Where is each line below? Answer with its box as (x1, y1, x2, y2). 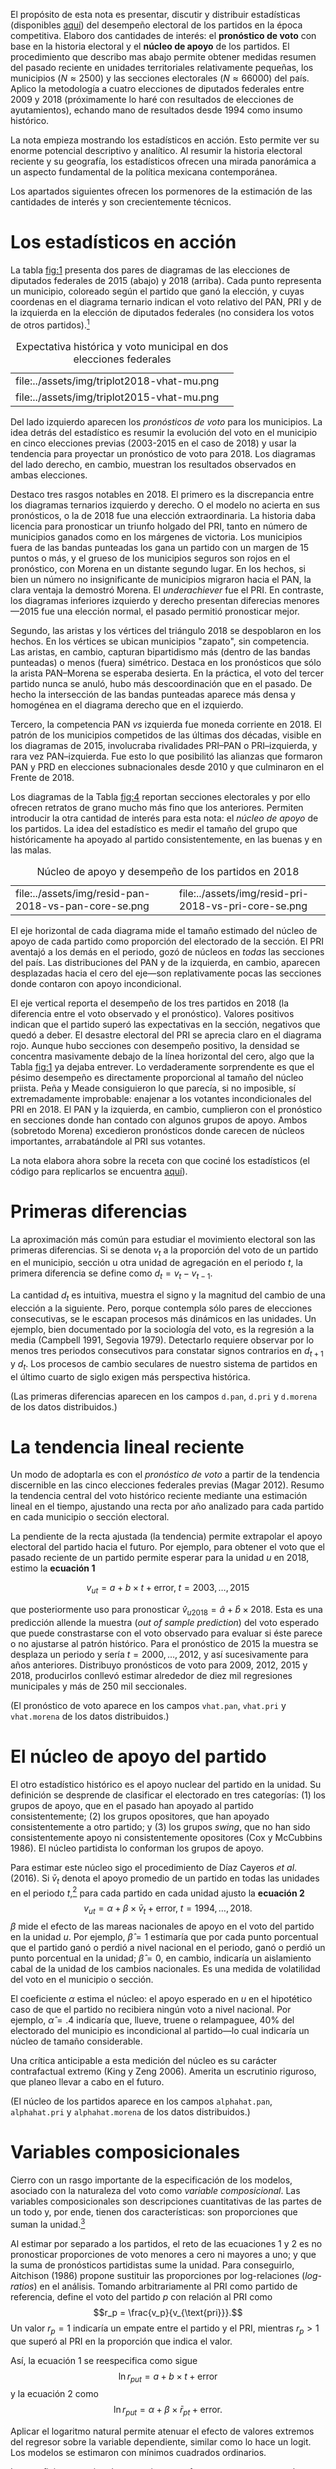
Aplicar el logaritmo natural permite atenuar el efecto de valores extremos (10, 2425, 315, 2438)
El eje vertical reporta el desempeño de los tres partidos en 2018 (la (10, 997, 290, 1009)
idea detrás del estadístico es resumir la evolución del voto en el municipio (10, 426, 318, 438)
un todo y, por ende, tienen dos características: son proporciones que (10, 2206, 298, 2218)
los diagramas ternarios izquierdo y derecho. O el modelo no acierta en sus (10, 499, 321, 511)
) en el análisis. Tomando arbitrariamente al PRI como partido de (33, 2280, 298, 2292)
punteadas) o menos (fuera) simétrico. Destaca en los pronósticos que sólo (10, 656, 322, 668)
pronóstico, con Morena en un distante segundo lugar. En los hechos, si (10, 562, 306, 574)
